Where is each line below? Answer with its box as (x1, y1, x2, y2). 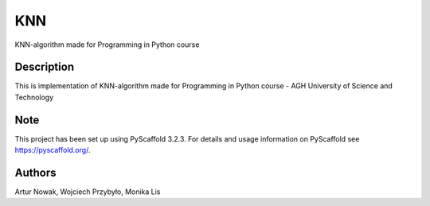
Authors (14, 165, 57, 179)
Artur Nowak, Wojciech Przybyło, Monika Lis (14, 187, 161, 196)
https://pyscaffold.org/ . (14, 146, 91, 155)
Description (14, 60, 75, 74)
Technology (14, 92, 54, 102)
